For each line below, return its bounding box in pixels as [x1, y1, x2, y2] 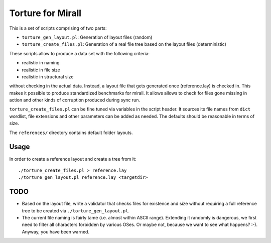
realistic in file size [22, 67, 60, 73]
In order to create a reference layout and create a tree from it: [9, 156, 137, 162]
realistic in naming [22, 60, 60, 66]
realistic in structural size [22, 73, 74, 80]
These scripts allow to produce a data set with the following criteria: [9, 50, 150, 56]
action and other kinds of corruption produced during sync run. [9, 97, 141, 103]
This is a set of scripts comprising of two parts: [9, 25, 107, 31]
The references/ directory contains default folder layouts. [9, 130, 133, 136]
